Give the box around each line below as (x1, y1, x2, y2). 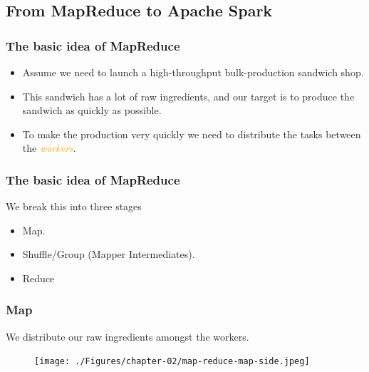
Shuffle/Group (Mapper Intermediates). (22, 247, 195, 262)
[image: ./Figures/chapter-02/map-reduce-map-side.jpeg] (34, 356, 310, 367)
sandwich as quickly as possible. (22, 103, 162, 118)
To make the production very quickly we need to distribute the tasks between (22, 126, 361, 141)
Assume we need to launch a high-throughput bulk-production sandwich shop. (22, 65, 364, 79)
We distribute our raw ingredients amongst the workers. (6, 329, 249, 343)
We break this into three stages (6, 199, 142, 214)
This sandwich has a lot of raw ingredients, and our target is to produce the (22, 88, 355, 103)
